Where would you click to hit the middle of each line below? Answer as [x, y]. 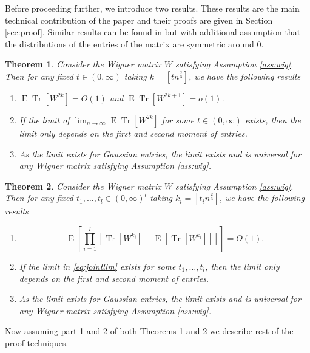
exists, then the [273, 119]
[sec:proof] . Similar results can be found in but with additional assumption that [153, 32]
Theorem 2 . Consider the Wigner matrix [83, 186]
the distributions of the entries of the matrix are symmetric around [130, 43]
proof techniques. [37, 342]
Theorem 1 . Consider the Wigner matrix [83, 64]
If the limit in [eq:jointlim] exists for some [97, 266]
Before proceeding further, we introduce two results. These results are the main [152, 8]
